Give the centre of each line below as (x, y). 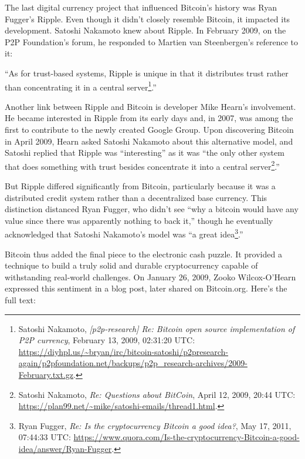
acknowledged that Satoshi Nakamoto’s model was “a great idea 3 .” (124, 233)
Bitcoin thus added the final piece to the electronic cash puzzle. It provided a (143, 254)
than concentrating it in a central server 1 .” (81, 86)
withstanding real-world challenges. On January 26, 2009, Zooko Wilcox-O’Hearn (150, 277)
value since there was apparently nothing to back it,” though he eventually (139, 220)
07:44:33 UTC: (45, 437)
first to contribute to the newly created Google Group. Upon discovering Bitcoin (149, 129)
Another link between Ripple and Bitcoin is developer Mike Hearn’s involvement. (150, 106)
